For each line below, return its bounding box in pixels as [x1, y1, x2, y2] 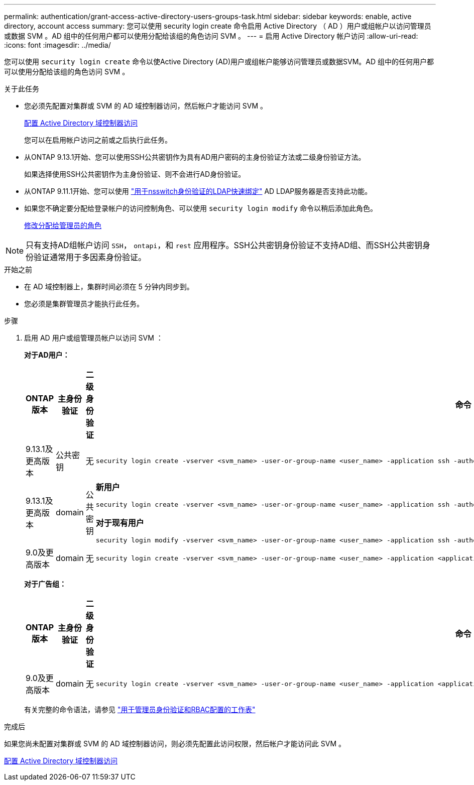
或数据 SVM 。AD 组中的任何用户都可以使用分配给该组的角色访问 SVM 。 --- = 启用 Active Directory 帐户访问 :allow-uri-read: [4, 32, 418, 40]
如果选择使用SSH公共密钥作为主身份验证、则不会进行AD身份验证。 [24, 170, 246, 178]
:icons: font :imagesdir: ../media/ [4, 41, 111, 49]
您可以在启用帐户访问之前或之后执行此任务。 [24, 136, 172, 144]
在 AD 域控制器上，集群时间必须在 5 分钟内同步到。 [24, 282, 194, 291]
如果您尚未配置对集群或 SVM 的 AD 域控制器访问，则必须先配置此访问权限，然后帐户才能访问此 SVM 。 [4, 739, 345, 748]
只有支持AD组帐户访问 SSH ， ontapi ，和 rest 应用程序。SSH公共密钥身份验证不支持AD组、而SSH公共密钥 [26, 240, 422, 250]
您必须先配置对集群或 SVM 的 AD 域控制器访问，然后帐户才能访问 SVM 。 [24, 101, 267, 110]
